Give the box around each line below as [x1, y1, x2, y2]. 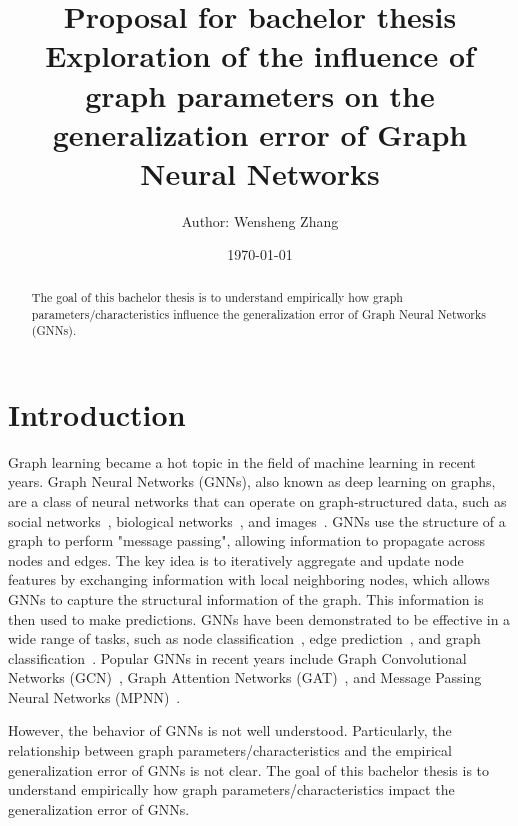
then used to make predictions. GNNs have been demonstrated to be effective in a [8, 608, 511, 629]
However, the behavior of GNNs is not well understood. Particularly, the [8, 720, 452, 741]
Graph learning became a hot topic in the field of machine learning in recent [8, 451, 476, 472]
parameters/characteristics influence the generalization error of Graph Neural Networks [31, 305, 486, 322]
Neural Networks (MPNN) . [8, 686, 181, 707]
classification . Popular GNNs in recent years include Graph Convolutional [8, 647, 467, 668]
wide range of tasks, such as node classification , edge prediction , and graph [8, 628, 481, 649]
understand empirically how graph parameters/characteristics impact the [8, 779, 455, 800]
